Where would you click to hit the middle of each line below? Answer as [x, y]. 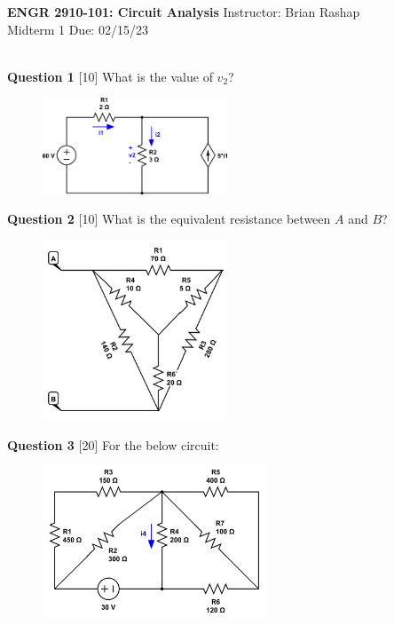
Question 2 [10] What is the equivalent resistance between [169, 219]
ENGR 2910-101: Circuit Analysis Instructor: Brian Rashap [184, 12]
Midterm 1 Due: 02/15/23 [78, 29]
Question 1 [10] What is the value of [110, 76]
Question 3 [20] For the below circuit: [113, 444]
